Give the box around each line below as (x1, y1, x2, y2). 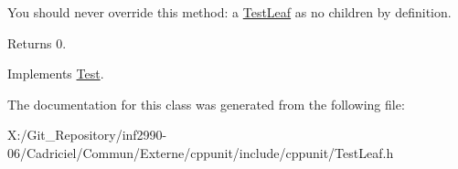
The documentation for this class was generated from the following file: (7, 94, 405, 113)
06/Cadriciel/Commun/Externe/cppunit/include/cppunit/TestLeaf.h (7, 143, 394, 162)
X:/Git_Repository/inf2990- (7, 125, 167, 144)
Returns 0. (7, 33, 67, 52)
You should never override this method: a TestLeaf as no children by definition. (7, 3, 452, 21)
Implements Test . (7, 64, 104, 83)
